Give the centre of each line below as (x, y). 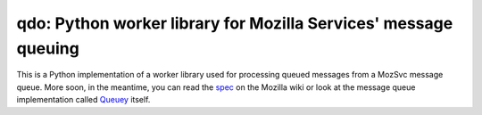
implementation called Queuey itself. (83, 100)
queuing (48, 48)
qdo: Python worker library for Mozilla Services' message (235, 23)
